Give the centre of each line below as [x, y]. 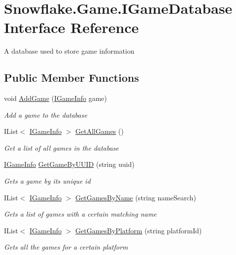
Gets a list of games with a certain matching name [80, 214]
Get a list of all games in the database [62, 147]
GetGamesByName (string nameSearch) [136, 197]
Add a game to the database [46, 114]
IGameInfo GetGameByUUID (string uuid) [69, 164]
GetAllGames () [100, 131]
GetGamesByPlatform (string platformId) [139, 230]
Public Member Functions [71, 78]
